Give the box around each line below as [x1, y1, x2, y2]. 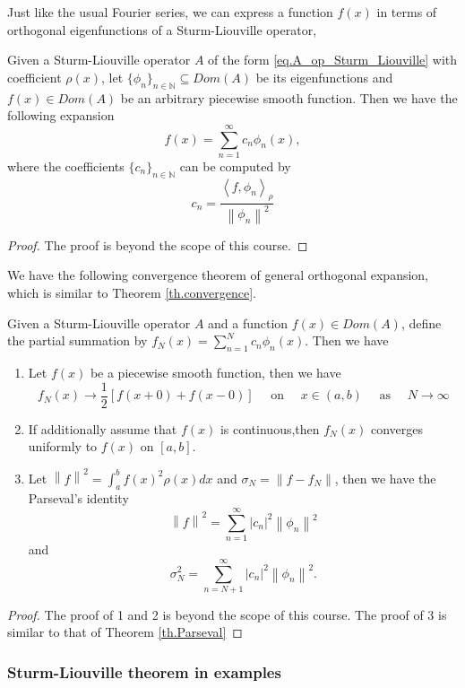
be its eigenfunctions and [255, 67, 393, 86]
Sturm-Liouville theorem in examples [7, 660, 281, 683]
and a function [208, 313, 288, 332]
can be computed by [179, 156, 291, 175]
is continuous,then [220, 419, 320, 438]
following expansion [7, 106, 115, 125]
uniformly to [28, 437, 98, 456]
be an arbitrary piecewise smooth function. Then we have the [120, 88, 458, 107]
